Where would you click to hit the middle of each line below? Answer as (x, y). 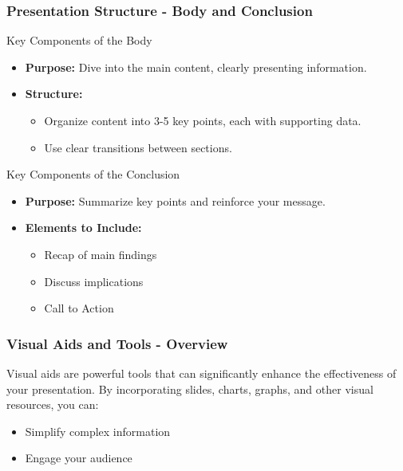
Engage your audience (79, 458)
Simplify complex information (98, 431)
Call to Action (79, 308)
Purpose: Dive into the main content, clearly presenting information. (196, 67)
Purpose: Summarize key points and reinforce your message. (175, 200)
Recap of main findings (101, 254)
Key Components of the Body (79, 40)
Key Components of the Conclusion (93, 174)
